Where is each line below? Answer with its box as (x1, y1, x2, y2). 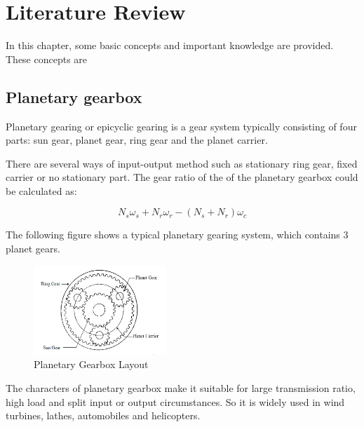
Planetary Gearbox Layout (34, 357, 149, 372)
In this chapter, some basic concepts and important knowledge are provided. (6, 38, 334, 53)
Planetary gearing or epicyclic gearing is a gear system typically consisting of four (6, 118, 357, 133)
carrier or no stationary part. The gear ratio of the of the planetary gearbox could (6, 170, 358, 184)
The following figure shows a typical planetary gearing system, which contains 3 (6, 227, 349, 242)
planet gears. (6, 241, 60, 256)
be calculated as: (6, 183, 77, 198)
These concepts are (6, 51, 88, 66)
